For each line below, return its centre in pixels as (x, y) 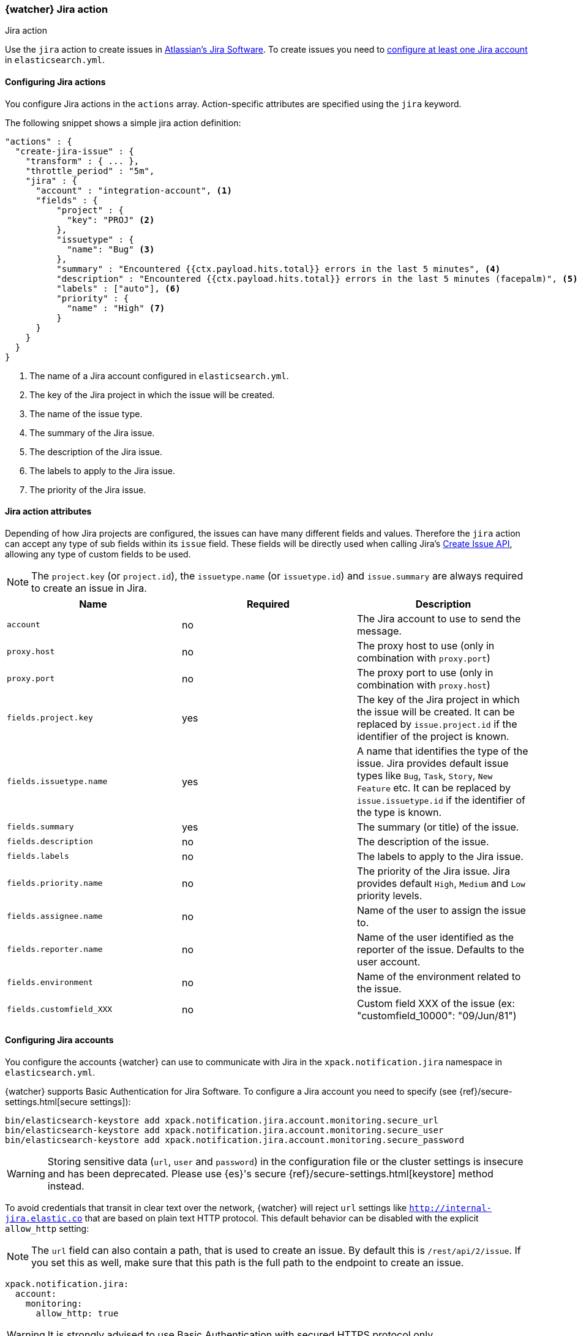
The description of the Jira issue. (96, 451)
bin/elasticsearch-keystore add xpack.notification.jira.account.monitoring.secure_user (224, 1130)
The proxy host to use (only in (426, 645)
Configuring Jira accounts (59, 1040)
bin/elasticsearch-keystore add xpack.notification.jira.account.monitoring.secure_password (235, 1140)
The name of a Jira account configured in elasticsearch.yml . (159, 376)
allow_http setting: (47, 1229)
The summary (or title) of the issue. (438, 827)
